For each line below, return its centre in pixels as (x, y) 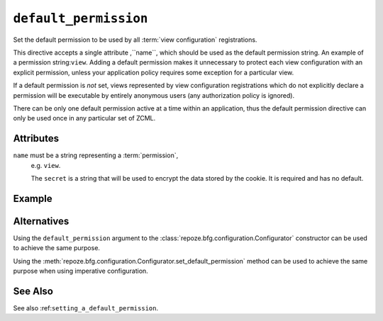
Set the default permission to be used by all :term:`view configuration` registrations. (135, 40)
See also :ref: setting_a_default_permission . (86, 308)
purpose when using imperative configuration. (81, 271)
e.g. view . (46, 165)
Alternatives (41, 221)
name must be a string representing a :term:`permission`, (96, 155)
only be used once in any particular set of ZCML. (84, 118)
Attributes (36, 139)
